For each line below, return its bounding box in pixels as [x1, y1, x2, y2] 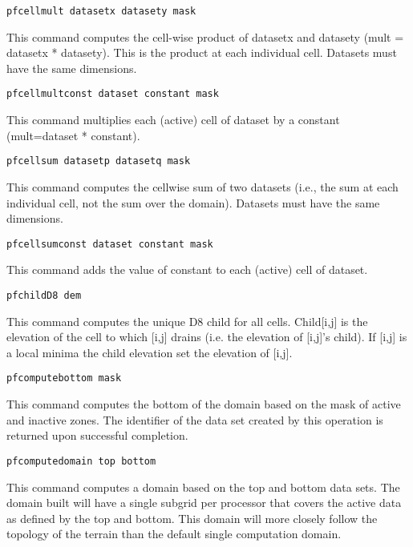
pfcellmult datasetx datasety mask [6, 6, 196, 17]
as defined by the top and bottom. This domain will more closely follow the [6, 509, 378, 526]
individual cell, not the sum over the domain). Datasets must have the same [6, 194, 380, 211]
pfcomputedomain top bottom [6, 455, 156, 467]
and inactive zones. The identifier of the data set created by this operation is [6, 411, 383, 428]
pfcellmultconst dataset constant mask [6, 88, 219, 100]
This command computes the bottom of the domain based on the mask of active [6, 396, 401, 412]
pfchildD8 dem [6, 289, 82, 301]
